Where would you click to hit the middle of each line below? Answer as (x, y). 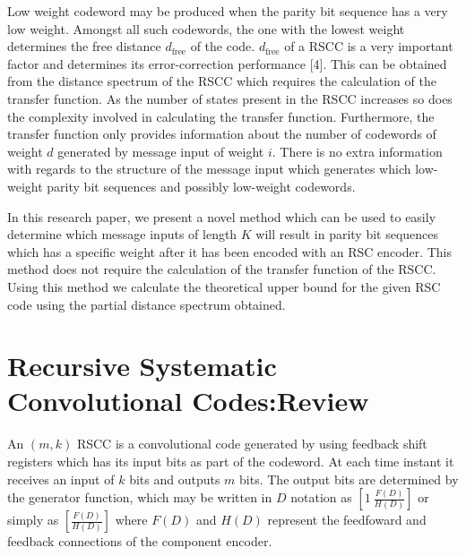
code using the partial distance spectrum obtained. (147, 304)
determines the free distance (84, 46)
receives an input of (61, 479)
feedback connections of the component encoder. (140, 541)
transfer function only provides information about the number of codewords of (222, 134)
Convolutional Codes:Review (188, 401)
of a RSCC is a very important (369, 46)
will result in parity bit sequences (347, 234)
